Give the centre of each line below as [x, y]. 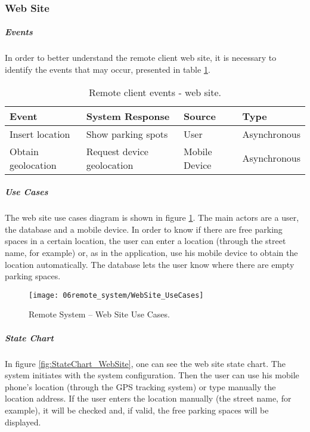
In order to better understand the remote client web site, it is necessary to [141, 58]
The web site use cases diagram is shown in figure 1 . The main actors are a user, [152, 217]
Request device [117, 151]
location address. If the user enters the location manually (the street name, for [148, 398]
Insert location [40, 134]
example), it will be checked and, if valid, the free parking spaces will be [137, 410]
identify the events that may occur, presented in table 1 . [108, 69]
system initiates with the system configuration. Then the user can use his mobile [152, 375]
